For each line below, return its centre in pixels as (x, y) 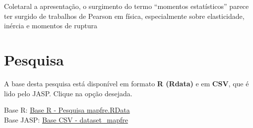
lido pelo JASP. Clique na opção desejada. (68, 93)
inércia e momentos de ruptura (51, 26)
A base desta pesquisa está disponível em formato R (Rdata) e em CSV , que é (126, 83)
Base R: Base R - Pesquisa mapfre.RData (67, 110)
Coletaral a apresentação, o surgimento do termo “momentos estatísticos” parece (126, 6)
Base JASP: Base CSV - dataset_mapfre (66, 119)
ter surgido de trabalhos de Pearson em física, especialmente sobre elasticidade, (124, 16)
